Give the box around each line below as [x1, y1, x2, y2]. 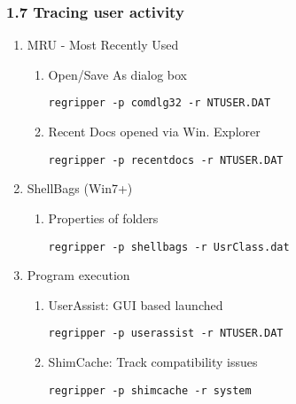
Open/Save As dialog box [48, 65, 188, 83]
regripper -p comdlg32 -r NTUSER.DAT [48, 97, 271, 110]
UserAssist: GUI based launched [48, 295, 223, 314]
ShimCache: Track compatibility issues [48, 353, 258, 370]
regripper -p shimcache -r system [48, 384, 252, 397]
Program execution [27, 266, 130, 284]
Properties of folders [48, 208, 159, 227]
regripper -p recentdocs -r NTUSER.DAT [48, 153, 284, 167]
